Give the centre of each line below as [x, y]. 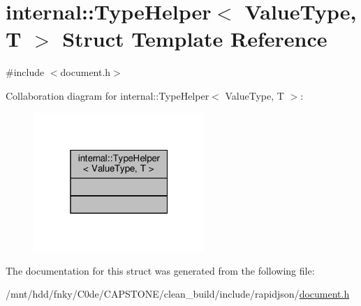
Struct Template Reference [195, 39]
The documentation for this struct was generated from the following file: [160, 270]
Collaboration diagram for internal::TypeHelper [108, 95]
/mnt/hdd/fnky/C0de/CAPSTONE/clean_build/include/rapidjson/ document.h [178, 294]
